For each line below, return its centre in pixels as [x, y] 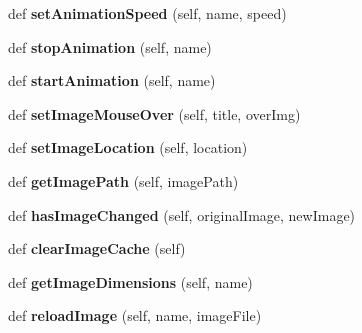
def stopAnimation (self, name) [110, 46]
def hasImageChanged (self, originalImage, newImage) [182, 214]
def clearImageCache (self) [97, 248]
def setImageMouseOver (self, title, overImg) [154, 113]
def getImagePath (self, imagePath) [123, 180]
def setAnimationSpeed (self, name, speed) [147, 13]
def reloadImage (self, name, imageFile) [135, 315]
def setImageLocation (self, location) [128, 147]
